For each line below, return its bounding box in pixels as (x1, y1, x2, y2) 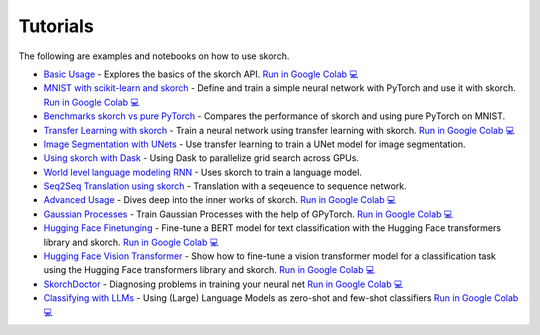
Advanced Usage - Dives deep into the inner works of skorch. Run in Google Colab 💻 (43, 194, 397, 206)
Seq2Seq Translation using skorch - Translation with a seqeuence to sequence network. (43, 180, 407, 192)
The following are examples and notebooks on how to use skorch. (18, 50, 290, 62)
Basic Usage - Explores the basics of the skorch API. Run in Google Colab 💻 (43, 68, 359, 80)
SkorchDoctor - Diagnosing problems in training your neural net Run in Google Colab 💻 (43, 278, 404, 290)
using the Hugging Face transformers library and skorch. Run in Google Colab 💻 (43, 264, 375, 276)
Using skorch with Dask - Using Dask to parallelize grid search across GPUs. (43, 152, 360, 164)
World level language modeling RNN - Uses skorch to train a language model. (43, 166, 362, 178)
